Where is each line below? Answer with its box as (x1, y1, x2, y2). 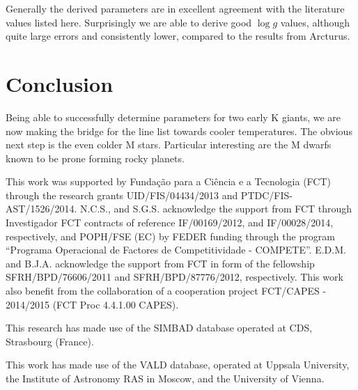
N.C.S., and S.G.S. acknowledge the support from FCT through (79, 201, 352, 216)
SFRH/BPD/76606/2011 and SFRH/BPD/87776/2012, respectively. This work (6, 270, 343, 284)
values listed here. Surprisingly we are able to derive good (6, 15, 252, 29)
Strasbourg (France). (6, 334, 94, 348)
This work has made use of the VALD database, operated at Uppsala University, (6, 357, 350, 372)
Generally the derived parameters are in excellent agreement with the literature (6, 1, 345, 15)
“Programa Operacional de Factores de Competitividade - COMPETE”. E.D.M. (6, 242, 346, 257)
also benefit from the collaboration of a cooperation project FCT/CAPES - (6, 283, 327, 298)
